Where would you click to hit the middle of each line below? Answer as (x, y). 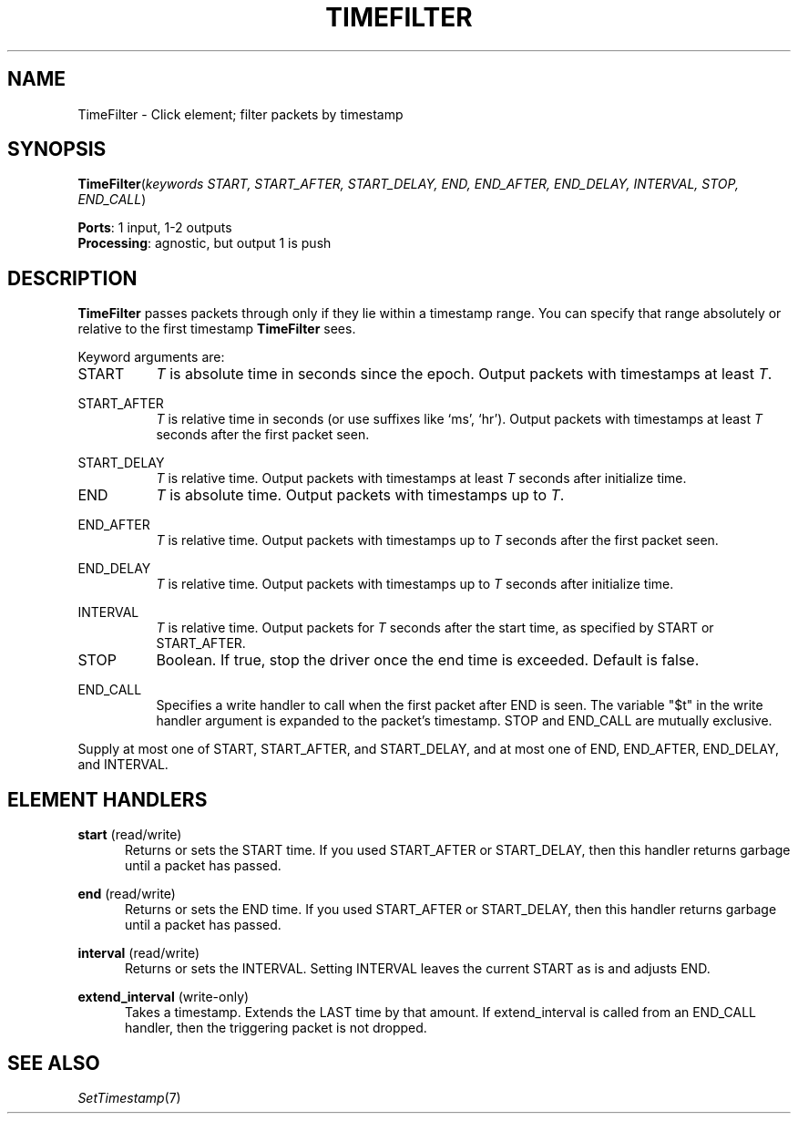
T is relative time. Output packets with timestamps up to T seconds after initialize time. (415, 584)
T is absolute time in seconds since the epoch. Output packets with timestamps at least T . (464, 374)
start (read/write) (130, 835)
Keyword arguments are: (151, 357)
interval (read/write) (139, 953)
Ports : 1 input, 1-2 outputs (155, 228)
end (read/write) (127, 894)
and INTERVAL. (123, 765)
